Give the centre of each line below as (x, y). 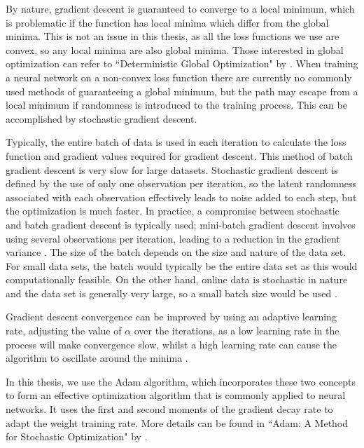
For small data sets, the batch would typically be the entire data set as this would (182, 265)
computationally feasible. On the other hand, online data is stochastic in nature (177, 279)
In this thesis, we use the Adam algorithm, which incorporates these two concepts (181, 381)
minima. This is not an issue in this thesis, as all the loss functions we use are (173, 36)
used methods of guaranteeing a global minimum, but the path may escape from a (182, 91)
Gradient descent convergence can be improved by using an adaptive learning (171, 317)
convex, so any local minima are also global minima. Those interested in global (175, 49)
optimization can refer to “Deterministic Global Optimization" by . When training (182, 63)
